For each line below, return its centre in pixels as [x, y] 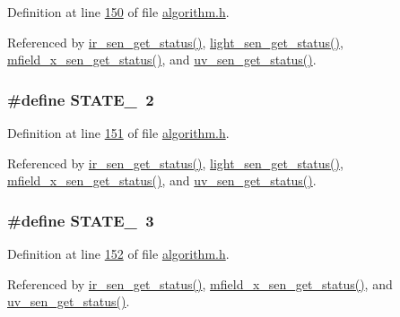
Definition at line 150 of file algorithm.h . [118, 12]
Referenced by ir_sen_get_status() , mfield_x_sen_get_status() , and [200, 283]
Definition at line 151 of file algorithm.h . [118, 133]
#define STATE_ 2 [81, 99]
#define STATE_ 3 [81, 220]
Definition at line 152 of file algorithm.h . [118, 253]
